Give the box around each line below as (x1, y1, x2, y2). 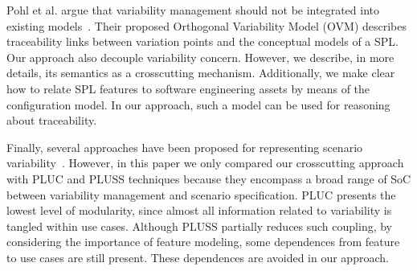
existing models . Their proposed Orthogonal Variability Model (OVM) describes (6, 17, 407, 34)
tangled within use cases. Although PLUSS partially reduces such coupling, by (6, 217, 393, 234)
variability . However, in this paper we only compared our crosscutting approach (6, 154, 404, 171)
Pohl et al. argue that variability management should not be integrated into (6, 2, 379, 18)
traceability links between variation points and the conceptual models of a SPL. (6, 33, 399, 50)
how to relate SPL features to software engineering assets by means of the (6, 80, 370, 96)
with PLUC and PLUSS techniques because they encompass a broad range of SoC (6, 170, 411, 187)
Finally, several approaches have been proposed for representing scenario (6, 138, 363, 155)
